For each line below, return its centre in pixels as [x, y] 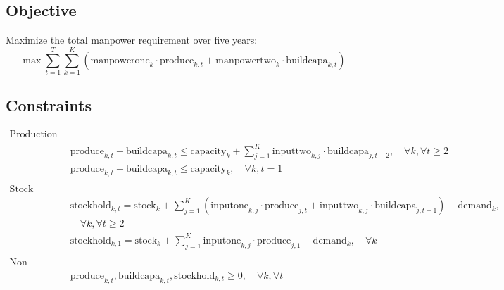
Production [33, 135]
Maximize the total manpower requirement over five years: [132, 40]
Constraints [49, 105]
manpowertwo [246, 60]
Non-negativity [20, 262]
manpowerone [120, 60]
